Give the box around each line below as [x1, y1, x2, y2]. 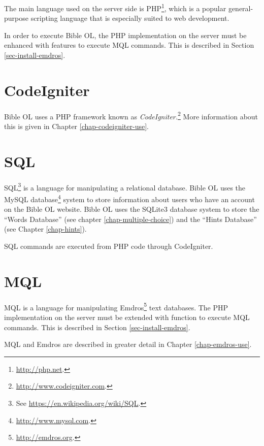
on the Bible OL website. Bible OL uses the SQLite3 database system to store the [4, 204, 259, 214]
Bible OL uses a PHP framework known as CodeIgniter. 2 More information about [4, 109, 258, 121]
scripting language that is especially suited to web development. [30, 13, 229, 23]
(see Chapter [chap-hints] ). [4, 224, 87, 234]
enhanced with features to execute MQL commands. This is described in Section [4, 40, 254, 50]
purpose [4, 13, 28, 23]
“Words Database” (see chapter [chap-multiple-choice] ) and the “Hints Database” [4, 213, 257, 224]
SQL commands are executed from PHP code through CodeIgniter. [4, 241, 213, 251]
